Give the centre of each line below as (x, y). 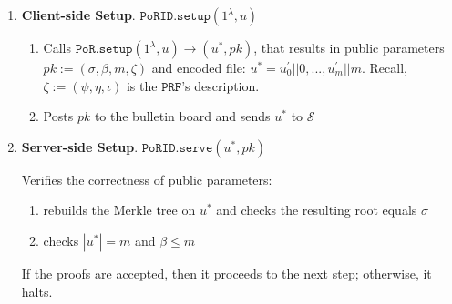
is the (142, 85)
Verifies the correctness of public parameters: (147, 179)
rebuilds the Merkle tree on (119, 210)
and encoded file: (199, 67)
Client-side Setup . (78, 15)
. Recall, (384, 67)
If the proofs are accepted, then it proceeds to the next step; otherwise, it (226, 273)
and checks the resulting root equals (317, 210)
